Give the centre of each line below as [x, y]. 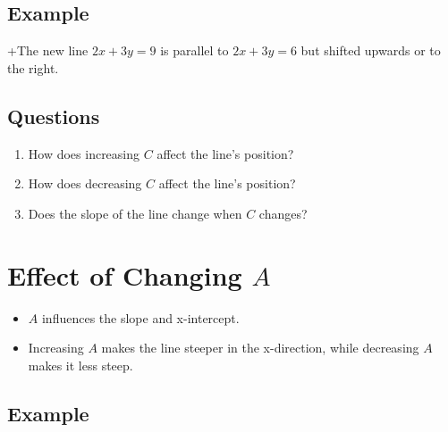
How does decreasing [85, 183]
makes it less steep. [80, 365]
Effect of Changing [125, 274]
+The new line [48, 50]
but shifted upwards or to [371, 50]
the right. [33, 67]
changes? [283, 213]
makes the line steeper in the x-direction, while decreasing [260, 348]
